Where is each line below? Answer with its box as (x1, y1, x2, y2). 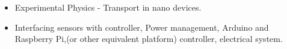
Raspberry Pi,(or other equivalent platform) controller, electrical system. (14, 32, 283, 45)
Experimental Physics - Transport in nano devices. (14, 1, 202, 13)
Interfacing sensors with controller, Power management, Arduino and (14, 21, 269, 33)
